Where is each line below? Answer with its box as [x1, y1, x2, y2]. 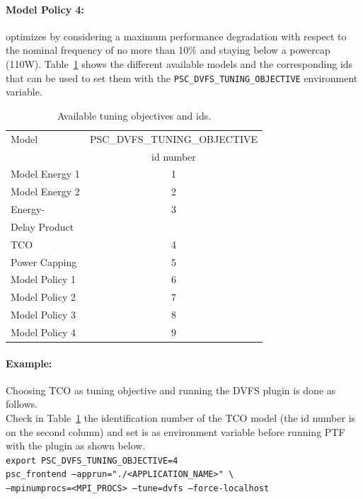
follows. [6, 396, 38, 411]
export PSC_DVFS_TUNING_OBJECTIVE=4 [6, 455, 178, 466]
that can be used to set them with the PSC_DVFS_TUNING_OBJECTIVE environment [6, 70, 358, 85]
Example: [6, 355, 52, 370]
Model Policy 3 [11, 307, 76, 322]
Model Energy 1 [11, 166, 80, 181]
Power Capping [11, 254, 77, 269]
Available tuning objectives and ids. [57, 108, 212, 122]
